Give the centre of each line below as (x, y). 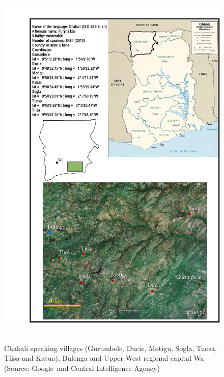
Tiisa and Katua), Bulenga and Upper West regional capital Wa (104, 358)
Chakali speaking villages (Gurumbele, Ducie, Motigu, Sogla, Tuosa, (110, 348)
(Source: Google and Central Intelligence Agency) (82, 368)
